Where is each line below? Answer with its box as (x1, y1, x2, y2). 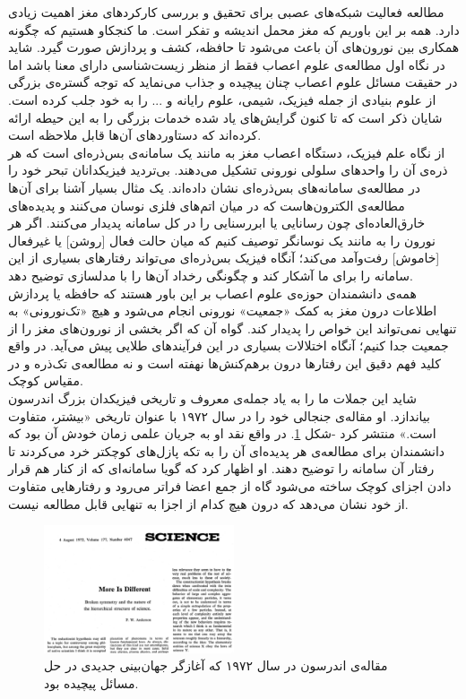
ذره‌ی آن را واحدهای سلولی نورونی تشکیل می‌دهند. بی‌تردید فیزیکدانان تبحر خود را (8, 160, 448, 179)
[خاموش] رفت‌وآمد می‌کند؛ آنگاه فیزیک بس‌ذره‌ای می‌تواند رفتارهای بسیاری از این (8, 248, 440, 267)
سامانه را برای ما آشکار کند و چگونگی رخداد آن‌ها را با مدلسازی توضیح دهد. (8, 265, 413, 284)
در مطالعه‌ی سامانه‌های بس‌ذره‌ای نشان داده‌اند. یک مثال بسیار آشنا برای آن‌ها (8, 177, 420, 196)
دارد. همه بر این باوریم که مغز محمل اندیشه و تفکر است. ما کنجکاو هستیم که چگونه (8, 20, 460, 39)
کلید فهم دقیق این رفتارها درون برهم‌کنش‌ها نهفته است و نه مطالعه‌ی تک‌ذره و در (8, 353, 441, 372)
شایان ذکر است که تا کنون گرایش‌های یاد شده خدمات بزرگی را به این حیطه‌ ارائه (8, 108, 443, 126)
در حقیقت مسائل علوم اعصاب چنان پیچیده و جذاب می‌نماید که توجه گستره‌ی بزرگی (8, 73, 458, 91)
